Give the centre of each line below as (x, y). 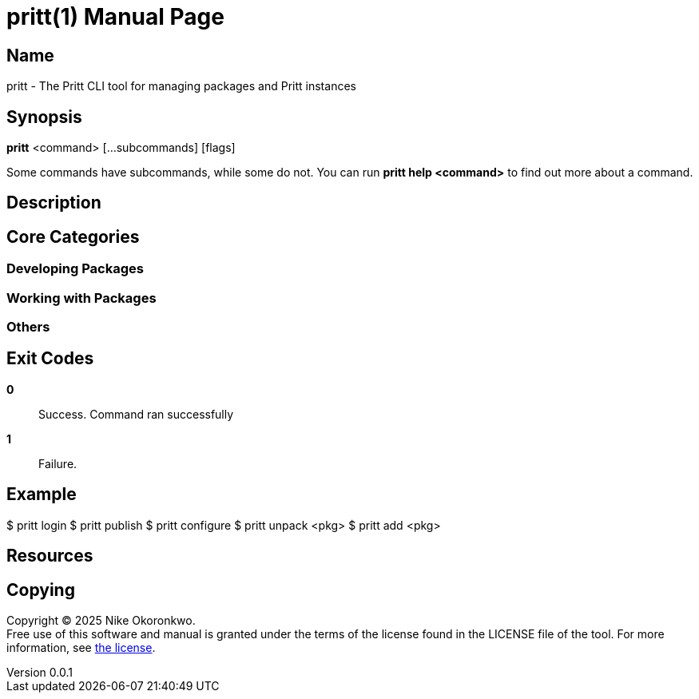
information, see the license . (81, 647)
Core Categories (73, 236)
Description (54, 203)
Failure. (58, 463)
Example (42, 494)
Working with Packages (81, 298)
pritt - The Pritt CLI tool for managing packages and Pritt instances (181, 86)
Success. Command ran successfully (136, 414)
